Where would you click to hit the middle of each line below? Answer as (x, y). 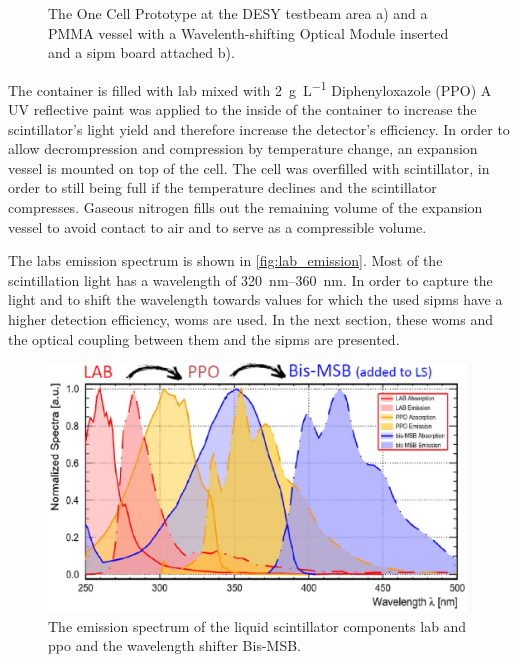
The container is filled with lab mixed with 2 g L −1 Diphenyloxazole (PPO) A (250, 88)
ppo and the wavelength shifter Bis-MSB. (174, 645)
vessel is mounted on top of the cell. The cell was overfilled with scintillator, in (249, 167)
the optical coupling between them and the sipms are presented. (204, 338)
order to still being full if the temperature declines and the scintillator (222, 187)
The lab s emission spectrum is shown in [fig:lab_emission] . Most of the (225, 260)
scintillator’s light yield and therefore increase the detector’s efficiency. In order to (259, 128)
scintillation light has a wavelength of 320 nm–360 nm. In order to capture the (250, 279)
